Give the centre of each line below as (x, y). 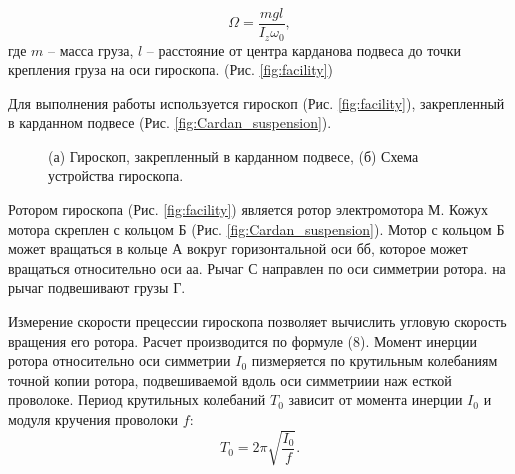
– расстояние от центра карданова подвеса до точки (304, 49)
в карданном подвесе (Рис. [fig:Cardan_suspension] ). (170, 122)
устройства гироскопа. (116, 175)
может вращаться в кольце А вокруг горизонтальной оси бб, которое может (238, 248)
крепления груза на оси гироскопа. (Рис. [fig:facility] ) (171, 69)
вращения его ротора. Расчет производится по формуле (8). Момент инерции (242, 340)
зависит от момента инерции (375, 399)
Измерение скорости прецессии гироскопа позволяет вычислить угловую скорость (257, 321)
